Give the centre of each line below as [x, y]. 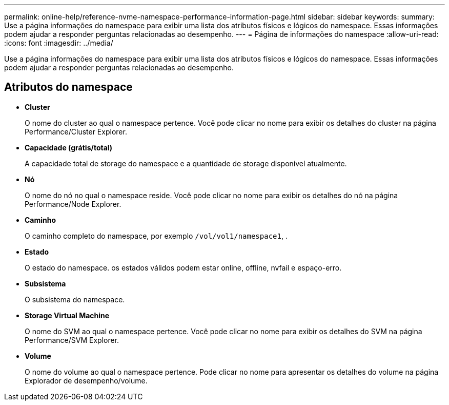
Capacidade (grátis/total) [69, 147]
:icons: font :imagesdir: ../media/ [59, 43]
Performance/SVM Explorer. [72, 340]
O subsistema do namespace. [75, 299]
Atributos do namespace [68, 87]
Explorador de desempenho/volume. [86, 380]
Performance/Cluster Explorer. [76, 131]
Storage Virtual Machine [67, 315]
